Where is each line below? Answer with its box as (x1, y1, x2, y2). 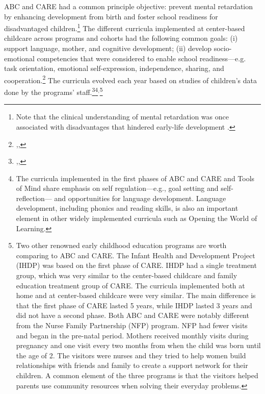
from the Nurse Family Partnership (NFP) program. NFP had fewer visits (16, 320, 248, 330)
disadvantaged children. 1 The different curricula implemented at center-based (4, 21, 245, 33)
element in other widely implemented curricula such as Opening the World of (16, 213, 257, 224)
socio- (214, 43, 232, 54)
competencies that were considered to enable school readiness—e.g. (37, 53, 246, 63)
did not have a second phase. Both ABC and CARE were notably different (16, 310, 249, 321)
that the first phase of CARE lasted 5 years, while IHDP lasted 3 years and (16, 300, 252, 310)
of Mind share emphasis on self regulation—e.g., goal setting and (16, 183, 219, 193)
